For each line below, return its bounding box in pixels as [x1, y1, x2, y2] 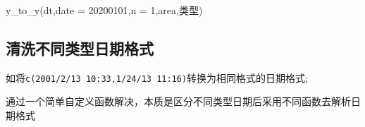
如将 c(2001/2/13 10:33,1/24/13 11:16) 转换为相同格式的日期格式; [6, 70, 308, 85]
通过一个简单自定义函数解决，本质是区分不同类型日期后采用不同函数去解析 [6, 94, 351, 109]
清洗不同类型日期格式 [6, 37, 154, 59]
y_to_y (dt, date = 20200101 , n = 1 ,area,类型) [6, 3, 203, 17]
